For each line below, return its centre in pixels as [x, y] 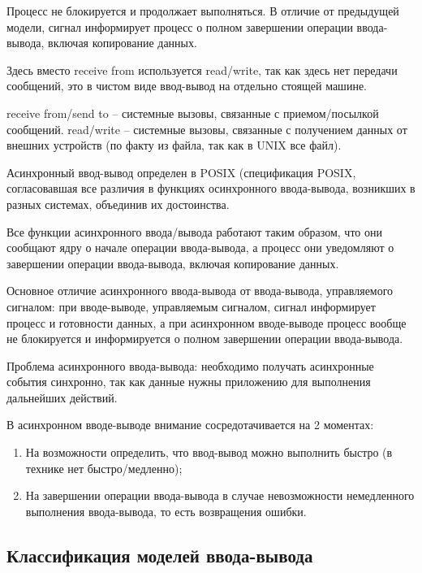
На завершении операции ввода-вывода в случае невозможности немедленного [220, 495]
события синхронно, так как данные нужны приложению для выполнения [189, 382]
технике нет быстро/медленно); [104, 468]
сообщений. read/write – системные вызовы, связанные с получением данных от [207, 129]
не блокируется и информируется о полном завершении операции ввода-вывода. [205, 339]
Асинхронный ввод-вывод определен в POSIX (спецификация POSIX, [181, 172]
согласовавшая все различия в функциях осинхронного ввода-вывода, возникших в [211, 188]
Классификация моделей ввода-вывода [160, 555]
